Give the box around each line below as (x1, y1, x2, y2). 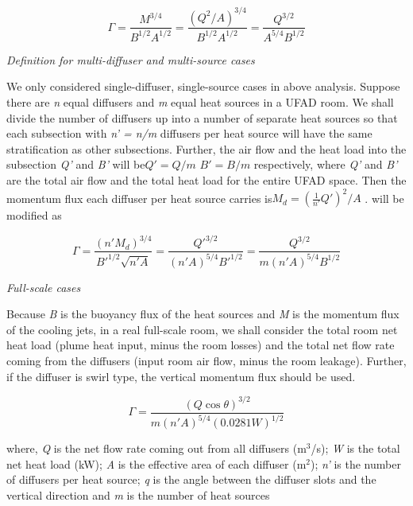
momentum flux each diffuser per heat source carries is (6, 189, 272, 206)
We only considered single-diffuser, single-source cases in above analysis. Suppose (6, 78, 400, 95)
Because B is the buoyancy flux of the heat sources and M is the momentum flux (6, 306, 399, 322)
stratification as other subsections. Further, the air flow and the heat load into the (6, 140, 407, 157)
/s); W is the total (311, 440, 400, 457)
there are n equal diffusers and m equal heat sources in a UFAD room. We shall (6, 94, 394, 111)
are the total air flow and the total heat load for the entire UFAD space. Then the (6, 172, 407, 189)
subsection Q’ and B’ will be (6, 156, 145, 173)
